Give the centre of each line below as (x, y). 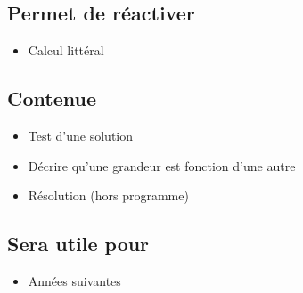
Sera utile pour (78, 244)
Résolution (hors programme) (108, 195)
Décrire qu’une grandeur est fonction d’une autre (162, 165)
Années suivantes (74, 280)
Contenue (52, 98)
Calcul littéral (66, 50)
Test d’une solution (81, 135)
